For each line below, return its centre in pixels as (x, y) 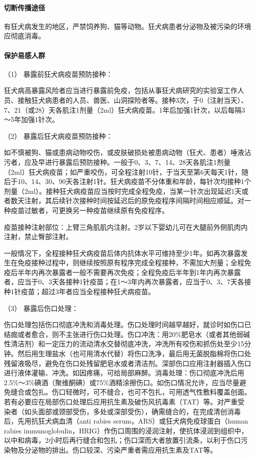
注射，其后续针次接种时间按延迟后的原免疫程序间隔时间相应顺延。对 (134, 200)
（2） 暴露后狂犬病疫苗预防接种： (58, 136)
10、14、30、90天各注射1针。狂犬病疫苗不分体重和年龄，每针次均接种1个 (134, 181)
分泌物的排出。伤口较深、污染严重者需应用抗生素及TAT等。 (121, 449)
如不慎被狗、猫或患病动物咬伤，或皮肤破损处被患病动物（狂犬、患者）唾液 (124, 152)
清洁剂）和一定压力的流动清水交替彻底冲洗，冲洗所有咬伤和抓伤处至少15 (127, 344)
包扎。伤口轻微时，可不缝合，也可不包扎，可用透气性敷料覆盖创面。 (141, 392)
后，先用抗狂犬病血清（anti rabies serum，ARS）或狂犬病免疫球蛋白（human (126, 421)
